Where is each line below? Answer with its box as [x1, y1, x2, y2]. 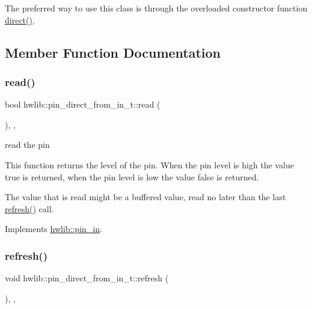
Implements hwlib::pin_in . [5, 222, 102, 235]
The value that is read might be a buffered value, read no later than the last [5, 191, 286, 203]
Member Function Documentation [5, 43, 221, 61]
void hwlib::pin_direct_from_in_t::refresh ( [5, 272, 169, 284]
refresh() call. [5, 202, 54, 215]
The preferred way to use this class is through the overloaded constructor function [5, 2, 308, 14]
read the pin [5, 138, 50, 151]
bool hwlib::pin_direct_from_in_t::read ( [5, 98, 161, 111]
